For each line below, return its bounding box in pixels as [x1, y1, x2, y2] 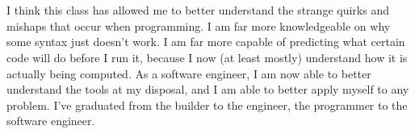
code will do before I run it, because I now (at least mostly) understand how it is [6, 48, 408, 65]
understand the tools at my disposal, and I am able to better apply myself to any [6, 81, 409, 98]
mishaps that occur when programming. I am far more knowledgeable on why [6, 17, 391, 34]
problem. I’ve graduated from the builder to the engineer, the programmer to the [6, 96, 408, 113]
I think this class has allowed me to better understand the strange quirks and [6, 2, 389, 19]
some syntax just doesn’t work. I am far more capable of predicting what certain [6, 33, 405, 50]
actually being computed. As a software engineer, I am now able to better [6, 65, 371, 82]
